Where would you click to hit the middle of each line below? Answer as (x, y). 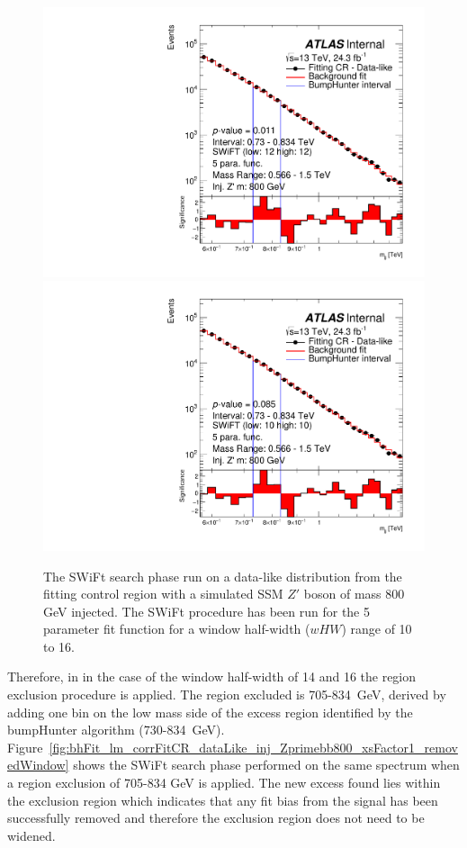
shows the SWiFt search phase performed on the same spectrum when (266, 765)
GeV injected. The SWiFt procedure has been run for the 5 (207, 611)
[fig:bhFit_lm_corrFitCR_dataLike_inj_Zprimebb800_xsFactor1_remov (253, 747)
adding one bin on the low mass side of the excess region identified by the (210, 712)
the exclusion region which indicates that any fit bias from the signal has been (223, 800)
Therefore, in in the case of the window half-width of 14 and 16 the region (212, 677)
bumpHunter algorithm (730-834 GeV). (116, 730)
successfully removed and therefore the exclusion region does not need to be (216, 818)
